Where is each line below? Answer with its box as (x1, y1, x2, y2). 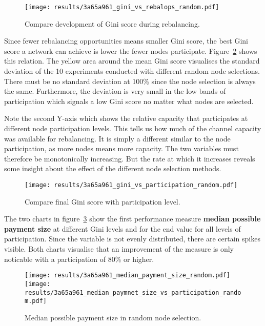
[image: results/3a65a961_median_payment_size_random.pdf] (25, 272, 230, 279)
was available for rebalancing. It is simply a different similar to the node (4, 133, 231, 144)
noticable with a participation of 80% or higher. (4, 253, 154, 264)
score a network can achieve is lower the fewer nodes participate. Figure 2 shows (4, 45, 257, 56)
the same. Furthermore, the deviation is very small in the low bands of (4, 86, 226, 96)
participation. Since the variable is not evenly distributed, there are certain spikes (4, 233, 260, 244)
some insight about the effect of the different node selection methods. (4, 163, 221, 174)
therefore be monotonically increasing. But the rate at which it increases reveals (4, 153, 255, 164)
